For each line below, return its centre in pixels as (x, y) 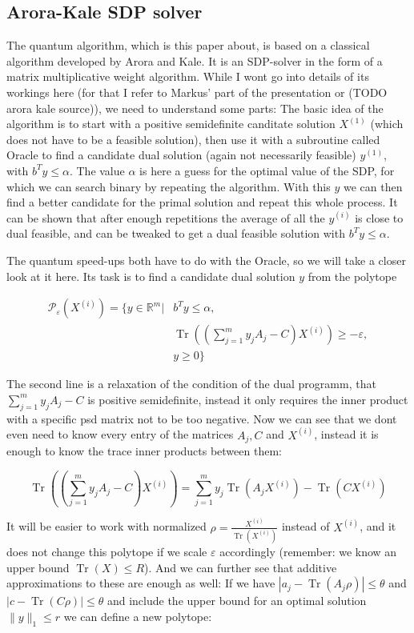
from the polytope (352, 276)
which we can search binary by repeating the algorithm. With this (169, 186)
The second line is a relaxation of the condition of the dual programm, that (191, 384)
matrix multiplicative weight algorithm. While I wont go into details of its (188, 76)
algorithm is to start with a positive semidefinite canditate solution (171, 124)
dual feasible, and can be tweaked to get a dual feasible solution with (176, 233)
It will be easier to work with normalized (107, 526)
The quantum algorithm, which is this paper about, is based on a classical (188, 45)
